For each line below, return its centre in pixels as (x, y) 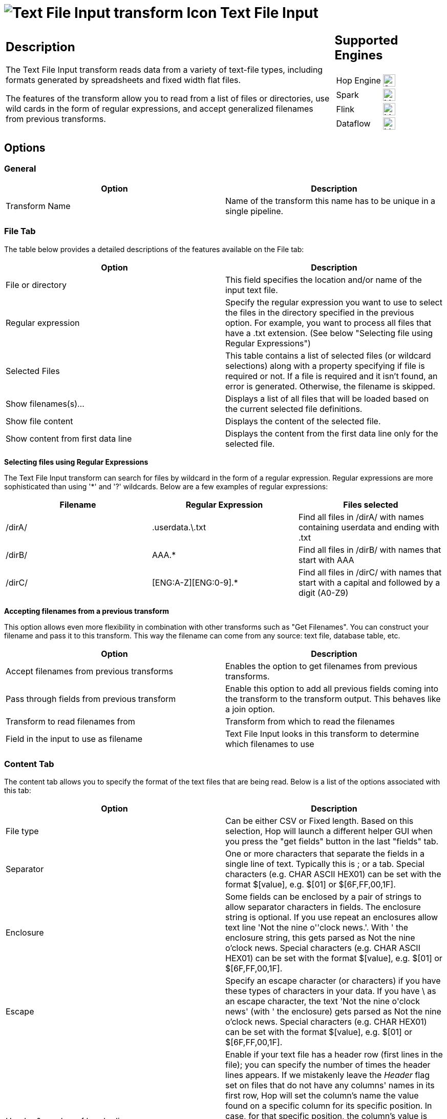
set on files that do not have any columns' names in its (330, 1085)
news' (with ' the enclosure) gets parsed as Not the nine (333, 1012)
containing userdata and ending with (369, 527)
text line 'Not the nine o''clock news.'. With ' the (317, 928)
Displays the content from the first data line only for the (332, 433)
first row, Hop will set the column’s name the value (322, 1096)
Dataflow (353, 123)
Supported (366, 40)
